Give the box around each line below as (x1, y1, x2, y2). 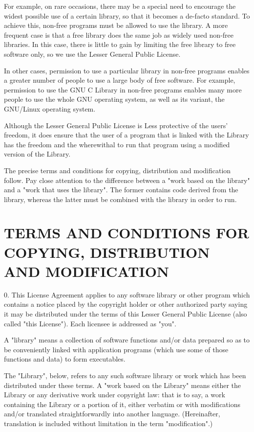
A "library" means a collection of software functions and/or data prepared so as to (4, 335, 250, 345)
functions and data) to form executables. (4, 354, 126, 364)
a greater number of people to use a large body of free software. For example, (4, 75, 235, 85)
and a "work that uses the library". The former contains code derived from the (4, 184, 238, 195)
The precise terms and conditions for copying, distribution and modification (4, 165, 231, 175)
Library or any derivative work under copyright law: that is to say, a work (4, 389, 225, 400)
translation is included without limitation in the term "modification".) (4, 418, 213, 428)
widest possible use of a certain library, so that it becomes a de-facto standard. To (4, 10, 250, 21)
